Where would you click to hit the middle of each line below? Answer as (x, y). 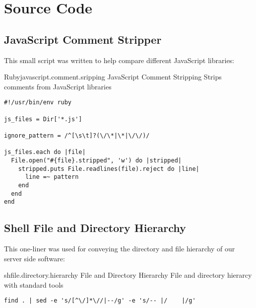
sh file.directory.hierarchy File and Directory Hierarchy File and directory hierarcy (128, 275)
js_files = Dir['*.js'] (43, 119)
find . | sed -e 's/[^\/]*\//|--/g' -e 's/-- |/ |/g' (100, 301)
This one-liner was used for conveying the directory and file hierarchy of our (120, 249)
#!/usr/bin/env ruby (38, 103)
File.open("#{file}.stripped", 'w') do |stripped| (96, 160)
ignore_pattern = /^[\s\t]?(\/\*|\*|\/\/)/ (77, 135)
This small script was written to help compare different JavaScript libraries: (119, 60)
